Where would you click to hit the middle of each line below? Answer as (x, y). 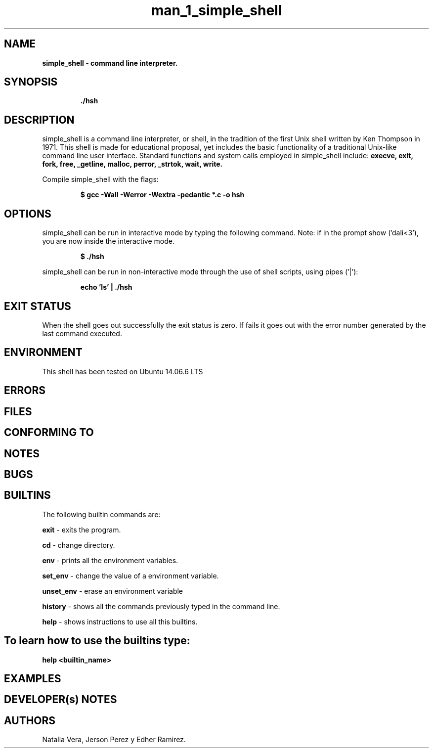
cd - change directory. (79, 545)
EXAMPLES (33, 679)
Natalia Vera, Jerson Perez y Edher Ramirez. (114, 740)
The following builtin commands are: (101, 514)
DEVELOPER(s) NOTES (61, 700)
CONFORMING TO (49, 433)
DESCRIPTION (39, 120)
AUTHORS (30, 720)
